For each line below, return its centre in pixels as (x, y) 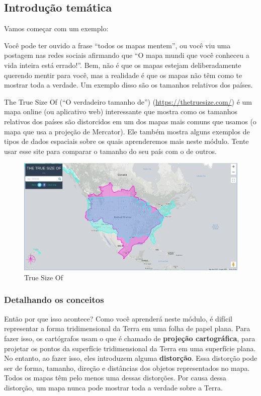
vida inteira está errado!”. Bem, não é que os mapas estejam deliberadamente (123, 65)
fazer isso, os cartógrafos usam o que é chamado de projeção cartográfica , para (130, 338)
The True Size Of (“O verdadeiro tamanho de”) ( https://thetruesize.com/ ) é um (128, 101)
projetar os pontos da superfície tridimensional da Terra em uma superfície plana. (130, 348)
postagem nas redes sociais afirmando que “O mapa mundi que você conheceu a (127, 55)
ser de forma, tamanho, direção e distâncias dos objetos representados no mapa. (127, 368)
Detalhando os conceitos (54, 300)
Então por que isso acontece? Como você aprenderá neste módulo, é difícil (118, 318)
